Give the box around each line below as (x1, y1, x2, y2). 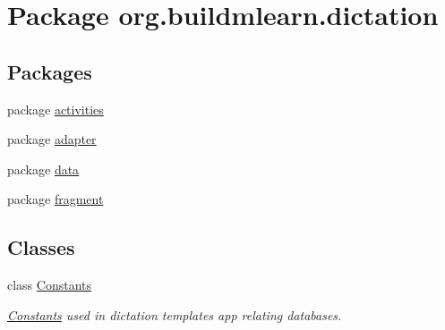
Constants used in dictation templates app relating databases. (7, 305, 342, 324)
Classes (7, 233, 75, 261)
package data (7, 159, 80, 178)
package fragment (7, 190, 104, 208)
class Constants (7, 275, 92, 294)
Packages (7, 57, 92, 85)
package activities (7, 99, 104, 118)
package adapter (7, 130, 97, 148)
